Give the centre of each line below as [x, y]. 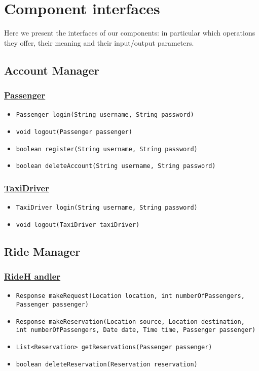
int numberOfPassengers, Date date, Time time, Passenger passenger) [136, 330]
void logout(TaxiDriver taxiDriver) [78, 225]
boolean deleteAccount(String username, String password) [116, 166]
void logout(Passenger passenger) [74, 132]
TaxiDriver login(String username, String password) [107, 208]
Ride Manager [42, 251]
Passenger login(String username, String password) [105, 115]
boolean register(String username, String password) [107, 149]
